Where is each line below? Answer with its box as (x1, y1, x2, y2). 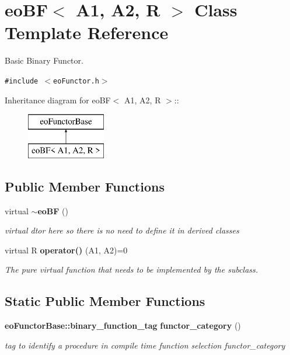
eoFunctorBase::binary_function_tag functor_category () (5, 319, 241, 332)
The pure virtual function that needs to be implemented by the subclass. (5, 263, 258, 276)
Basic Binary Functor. (5, 54, 83, 67)
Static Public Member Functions (5, 292, 205, 310)
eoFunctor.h (53, 76, 99, 85)
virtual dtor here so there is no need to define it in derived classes (5, 224, 239, 236)
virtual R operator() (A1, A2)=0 (5, 243, 128, 256)
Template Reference (5, 20, 169, 44)
